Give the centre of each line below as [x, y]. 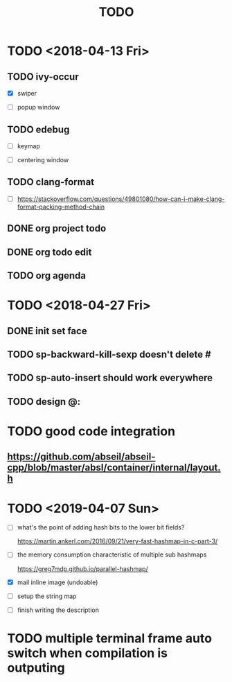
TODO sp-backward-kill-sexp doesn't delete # [109, 355]
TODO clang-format [51, 182]
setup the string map [47, 596]
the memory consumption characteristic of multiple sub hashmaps [112, 554]
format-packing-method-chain [61, 207]
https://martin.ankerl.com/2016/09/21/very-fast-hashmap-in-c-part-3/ [117, 541]
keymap [28, 146]
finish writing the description [58, 610]
